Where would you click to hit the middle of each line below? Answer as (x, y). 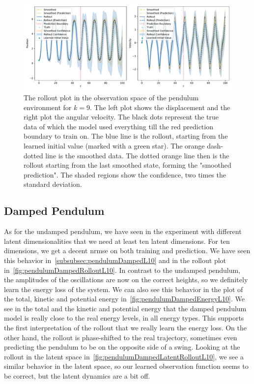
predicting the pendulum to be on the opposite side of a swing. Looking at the (122, 347)
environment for (48, 107)
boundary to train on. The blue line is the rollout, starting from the (126, 136)
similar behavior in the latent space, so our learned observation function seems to (126, 366)
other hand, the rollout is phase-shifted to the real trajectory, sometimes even (121, 337)
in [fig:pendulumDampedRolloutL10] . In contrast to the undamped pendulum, (122, 270)
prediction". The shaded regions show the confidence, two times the (125, 174)
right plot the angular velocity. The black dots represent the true (121, 117)
